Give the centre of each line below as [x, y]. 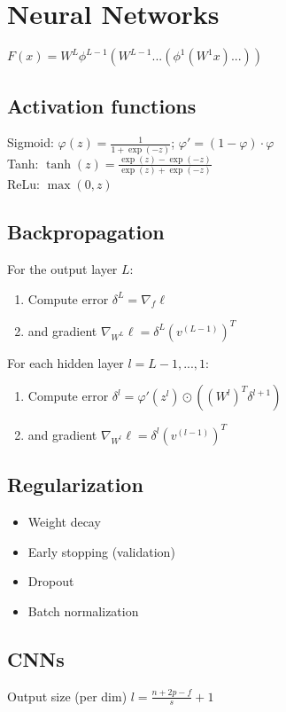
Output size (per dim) [67, 696]
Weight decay [64, 522]
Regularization [75, 485]
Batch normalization [83, 610]
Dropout [51, 581]
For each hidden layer [66, 362]
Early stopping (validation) [101, 551]
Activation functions [102, 105]
